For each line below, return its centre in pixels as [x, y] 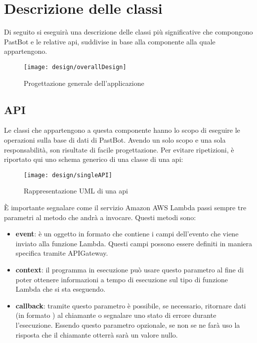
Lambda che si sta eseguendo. [61, 289]
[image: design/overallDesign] [75, 67]
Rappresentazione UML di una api [76, 191]
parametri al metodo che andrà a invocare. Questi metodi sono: [100, 217]
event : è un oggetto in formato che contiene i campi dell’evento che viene [127, 234]
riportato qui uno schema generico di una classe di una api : [94, 159]
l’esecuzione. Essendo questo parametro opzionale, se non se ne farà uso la [128, 324]
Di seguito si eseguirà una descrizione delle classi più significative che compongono [128, 32]
